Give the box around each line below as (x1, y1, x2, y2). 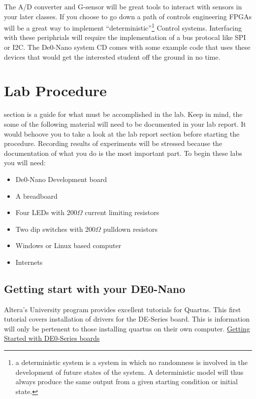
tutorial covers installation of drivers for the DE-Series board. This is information (4, 314, 250, 324)
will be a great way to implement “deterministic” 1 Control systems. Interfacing (4, 21, 242, 33)
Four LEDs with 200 (15, 207, 77, 218)
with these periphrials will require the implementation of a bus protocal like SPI (4, 32, 246, 42)
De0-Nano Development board (15, 174, 107, 184)
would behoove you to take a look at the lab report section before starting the (4, 128, 240, 139)
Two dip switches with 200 (15, 223, 96, 234)
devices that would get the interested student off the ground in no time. (4, 51, 221, 62)
